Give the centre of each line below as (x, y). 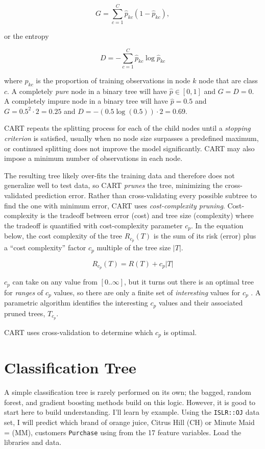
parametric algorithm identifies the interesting (76, 303)
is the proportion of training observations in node (113, 80)
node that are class (228, 80)
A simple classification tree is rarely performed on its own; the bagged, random (128, 392)
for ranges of (24, 292)
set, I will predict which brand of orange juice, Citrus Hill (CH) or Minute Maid (129, 422)
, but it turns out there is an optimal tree (189, 282)
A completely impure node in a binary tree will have (86, 101)
